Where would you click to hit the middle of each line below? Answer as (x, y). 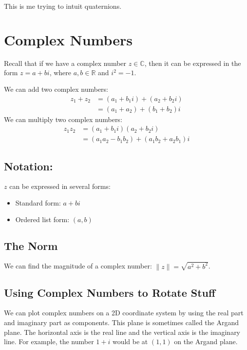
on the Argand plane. (206, 341)
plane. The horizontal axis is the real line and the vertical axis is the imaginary (122, 332)
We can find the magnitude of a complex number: (78, 266)
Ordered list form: (42, 219)
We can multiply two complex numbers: (63, 119)
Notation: (28, 166)
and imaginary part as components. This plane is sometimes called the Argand (122, 322)
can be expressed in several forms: (60, 186)
